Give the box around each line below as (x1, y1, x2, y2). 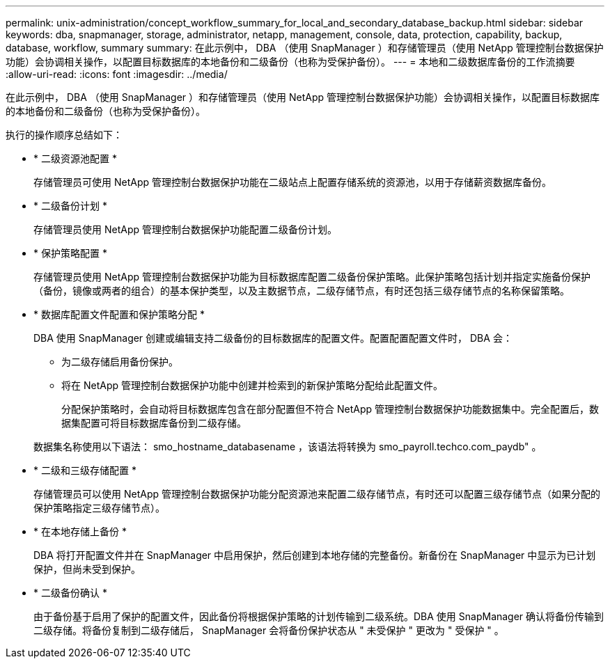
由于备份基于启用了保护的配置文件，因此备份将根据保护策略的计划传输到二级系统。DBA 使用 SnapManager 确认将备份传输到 (33, 610, 604, 622)
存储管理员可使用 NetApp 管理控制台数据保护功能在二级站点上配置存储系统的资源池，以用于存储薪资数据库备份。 (33, 176, 552, 188)
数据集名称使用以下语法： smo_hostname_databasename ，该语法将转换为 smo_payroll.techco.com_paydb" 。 (33, 441, 542, 452)
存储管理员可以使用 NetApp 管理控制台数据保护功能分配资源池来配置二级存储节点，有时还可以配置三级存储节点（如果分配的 (33, 488, 600, 500)
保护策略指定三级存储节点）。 (33, 502, 165, 514)
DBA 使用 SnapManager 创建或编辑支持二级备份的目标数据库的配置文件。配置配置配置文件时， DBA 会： (33, 332, 513, 344)
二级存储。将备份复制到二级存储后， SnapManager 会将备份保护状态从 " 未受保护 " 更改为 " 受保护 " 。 (33, 624, 504, 636)
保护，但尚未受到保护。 (33, 563, 141, 575)
